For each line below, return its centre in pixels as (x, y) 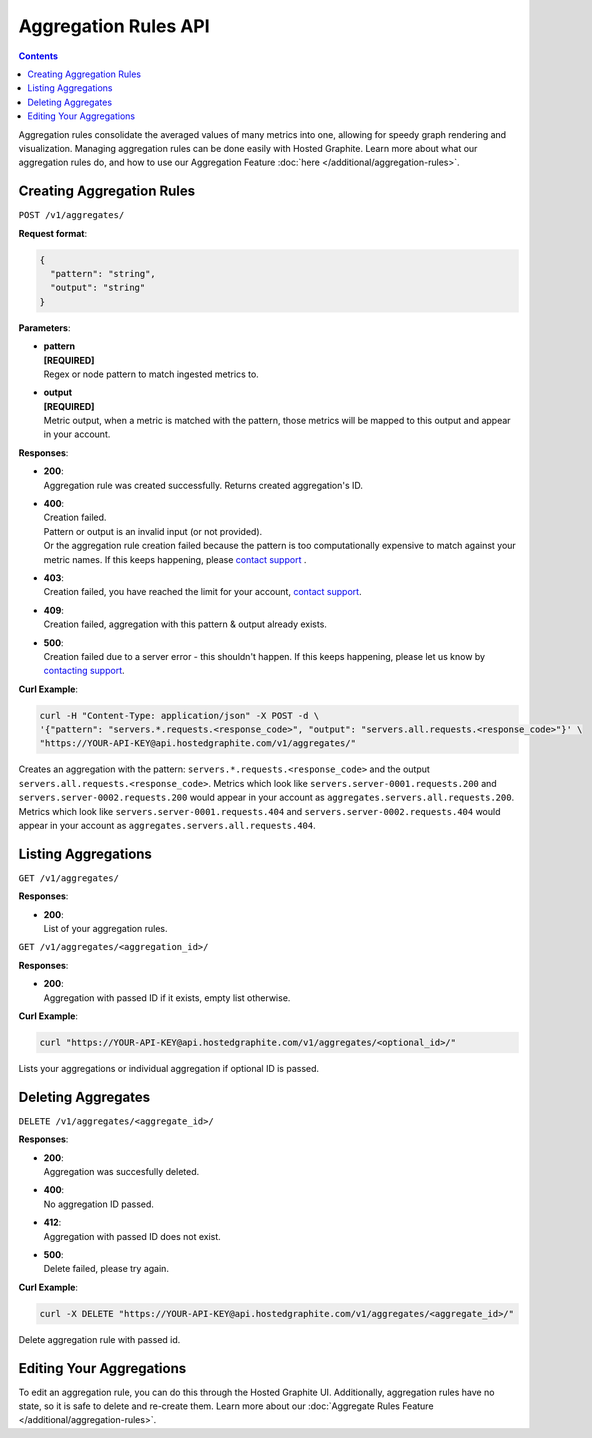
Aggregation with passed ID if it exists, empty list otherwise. (167, 997)
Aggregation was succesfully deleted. (121, 1172)
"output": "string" (98, 288)
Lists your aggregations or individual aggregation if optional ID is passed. (169, 1069)
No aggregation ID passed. (99, 1204)
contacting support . (84, 671)
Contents (38, 56)
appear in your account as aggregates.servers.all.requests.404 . (167, 826)
